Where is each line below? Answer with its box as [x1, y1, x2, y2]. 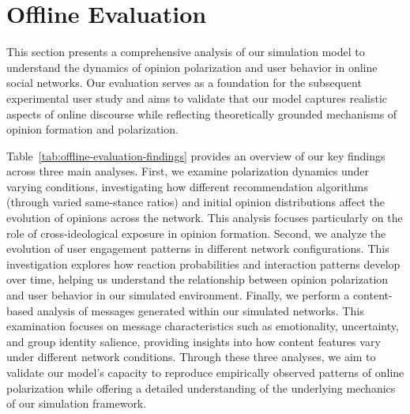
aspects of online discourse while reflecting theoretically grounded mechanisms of [6, 105, 397, 122]
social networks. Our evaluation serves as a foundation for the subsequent [6, 74, 362, 91]
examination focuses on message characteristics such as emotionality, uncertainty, [6, 318, 399, 334]
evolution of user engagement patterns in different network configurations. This [6, 240, 389, 257]
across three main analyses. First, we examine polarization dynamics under [6, 163, 369, 179]
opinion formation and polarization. [6, 121, 179, 137]
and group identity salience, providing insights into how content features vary [6, 333, 381, 349]
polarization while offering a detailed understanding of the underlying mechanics [6, 379, 396, 396]
